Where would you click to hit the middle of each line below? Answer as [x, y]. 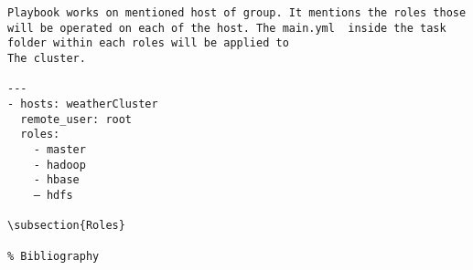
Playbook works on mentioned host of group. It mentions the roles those [237, 13]
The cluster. [47, 58]
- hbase [56, 180]
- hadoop [59, 165]
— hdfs [53, 195]
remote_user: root [76, 119]
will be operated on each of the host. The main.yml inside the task [227, 28]
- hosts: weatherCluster [83, 104]
